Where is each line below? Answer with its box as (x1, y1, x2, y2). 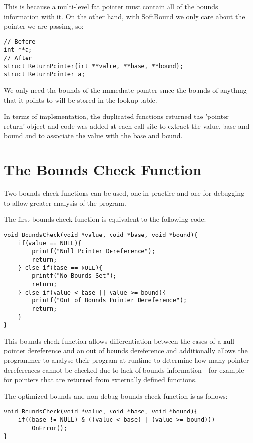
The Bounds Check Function (4, 159, 202, 179)
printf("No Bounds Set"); (32, 272, 117, 280)
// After (4, 55, 32, 62)
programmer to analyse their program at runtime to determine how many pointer (4, 355, 249, 365)
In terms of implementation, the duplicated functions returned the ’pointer (4, 111, 229, 121)
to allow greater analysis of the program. (4, 197, 126, 207)
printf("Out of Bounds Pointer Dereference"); (32, 297, 187, 304)
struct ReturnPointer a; (4, 71, 85, 78)
